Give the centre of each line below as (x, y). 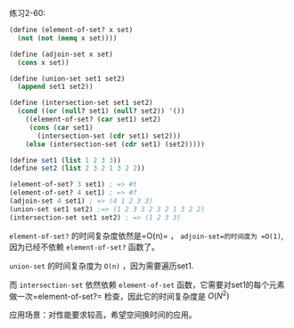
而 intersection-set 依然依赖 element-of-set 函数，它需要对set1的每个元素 (147, 284)
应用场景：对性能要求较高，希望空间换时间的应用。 (103, 315)
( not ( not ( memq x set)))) (67, 38)
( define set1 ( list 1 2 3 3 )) (65, 160)
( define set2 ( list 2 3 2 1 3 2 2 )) (77, 168)
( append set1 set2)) (55, 87)
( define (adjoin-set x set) (61, 54)
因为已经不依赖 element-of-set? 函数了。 (85, 246)
